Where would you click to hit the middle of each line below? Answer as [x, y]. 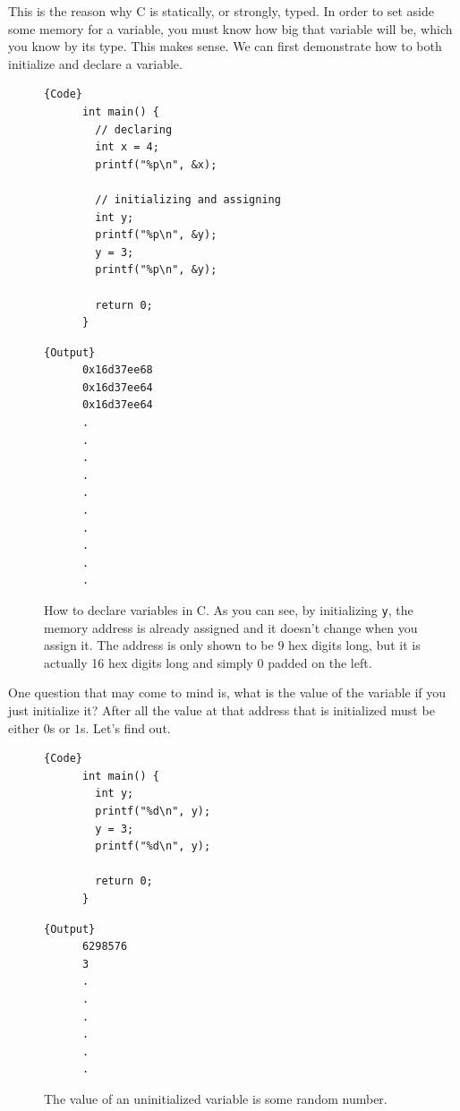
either [24, 727]
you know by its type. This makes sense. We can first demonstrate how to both [225, 46]
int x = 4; [127, 147]
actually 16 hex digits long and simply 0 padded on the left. [208, 662]
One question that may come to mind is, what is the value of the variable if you [227, 692]
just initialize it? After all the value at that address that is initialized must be [221, 710]
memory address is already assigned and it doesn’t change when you [231, 627]
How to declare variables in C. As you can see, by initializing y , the [229, 610]
